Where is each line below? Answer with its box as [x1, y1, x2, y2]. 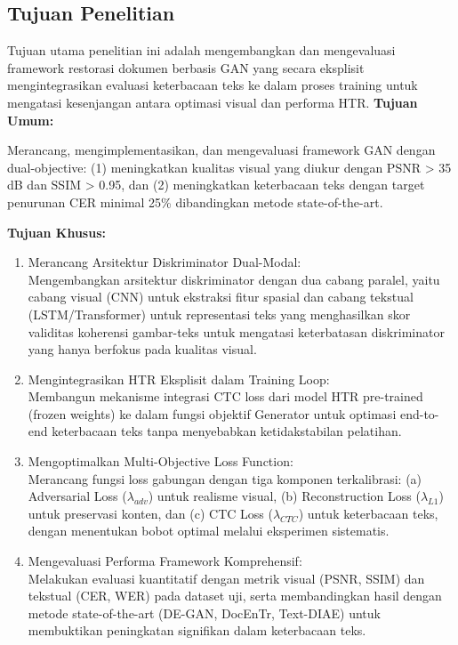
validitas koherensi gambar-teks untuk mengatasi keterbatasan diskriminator [28, 322, 445, 341]
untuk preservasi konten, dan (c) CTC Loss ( [28, 504, 273, 522]
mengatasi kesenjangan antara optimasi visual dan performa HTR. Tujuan [7, 93, 418, 111]
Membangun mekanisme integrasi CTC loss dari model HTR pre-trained [28, 387, 423, 406]
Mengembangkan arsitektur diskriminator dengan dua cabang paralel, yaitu [28, 270, 440, 288]
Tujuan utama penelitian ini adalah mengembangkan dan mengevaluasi [7, 41, 396, 60]
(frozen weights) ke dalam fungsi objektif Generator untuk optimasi [28, 404, 397, 423]
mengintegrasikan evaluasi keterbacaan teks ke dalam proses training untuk [7, 76, 418, 94]
